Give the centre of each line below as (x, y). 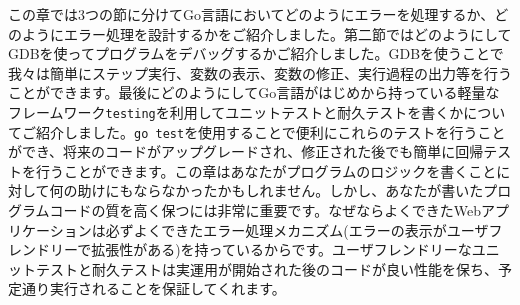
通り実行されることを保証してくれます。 (153, 288)
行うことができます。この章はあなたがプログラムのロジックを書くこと (266, 170)
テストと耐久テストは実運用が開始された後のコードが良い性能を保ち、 (266, 268)
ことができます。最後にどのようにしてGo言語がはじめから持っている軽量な (254, 92)
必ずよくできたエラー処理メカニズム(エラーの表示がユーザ (297, 229)
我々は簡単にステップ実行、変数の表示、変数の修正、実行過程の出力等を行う (260, 72)
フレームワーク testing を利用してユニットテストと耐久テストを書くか (236, 111)
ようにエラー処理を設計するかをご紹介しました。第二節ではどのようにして (266, 33)
